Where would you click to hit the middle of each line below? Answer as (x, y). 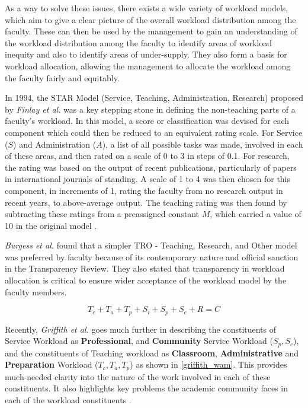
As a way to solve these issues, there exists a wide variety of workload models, (147, 8)
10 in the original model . (51, 225)
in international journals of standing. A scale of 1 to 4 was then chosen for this (148, 179)
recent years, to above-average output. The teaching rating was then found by (146, 202)
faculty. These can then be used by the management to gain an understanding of (151, 31)
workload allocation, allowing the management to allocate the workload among (148, 66)
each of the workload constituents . (68, 399)
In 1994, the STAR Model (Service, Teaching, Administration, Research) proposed (154, 98)
